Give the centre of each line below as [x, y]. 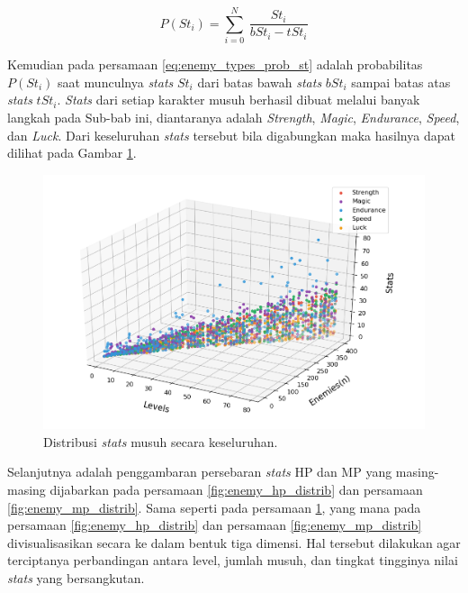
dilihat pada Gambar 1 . [72, 153]
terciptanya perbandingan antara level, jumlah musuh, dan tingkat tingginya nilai [233, 560]
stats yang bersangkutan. [76, 577]
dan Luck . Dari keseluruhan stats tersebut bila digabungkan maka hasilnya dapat [231, 135]
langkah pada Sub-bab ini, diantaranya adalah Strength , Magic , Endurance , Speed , [234, 117]
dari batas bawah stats [260, 82]
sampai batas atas [401, 82]
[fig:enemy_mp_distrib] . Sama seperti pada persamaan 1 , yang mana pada [214, 507]
